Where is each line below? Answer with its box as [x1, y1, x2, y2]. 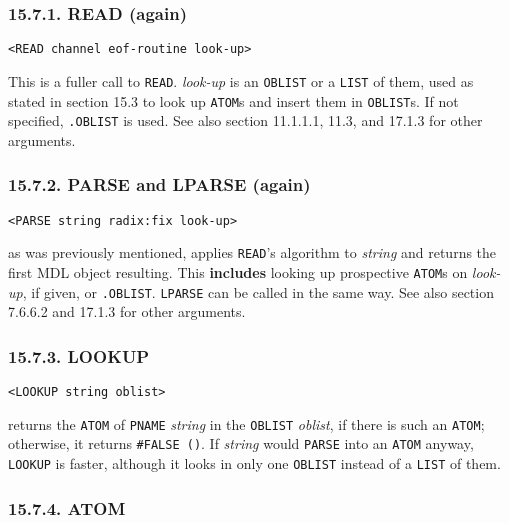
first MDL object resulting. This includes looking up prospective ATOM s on [8, 261, 468, 282]
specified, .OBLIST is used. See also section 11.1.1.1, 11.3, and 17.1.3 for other [8, 110, 483, 131]
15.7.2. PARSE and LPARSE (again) [8, 172, 311, 197]
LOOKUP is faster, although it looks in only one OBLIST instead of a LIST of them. [8, 453, 501, 474]
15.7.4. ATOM [8, 495, 126, 520]
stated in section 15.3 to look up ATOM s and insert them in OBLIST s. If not [8, 90, 459, 111]
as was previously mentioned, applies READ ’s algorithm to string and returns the [8, 242, 497, 263]
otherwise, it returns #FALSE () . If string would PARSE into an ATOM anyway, [8, 433, 474, 454]
